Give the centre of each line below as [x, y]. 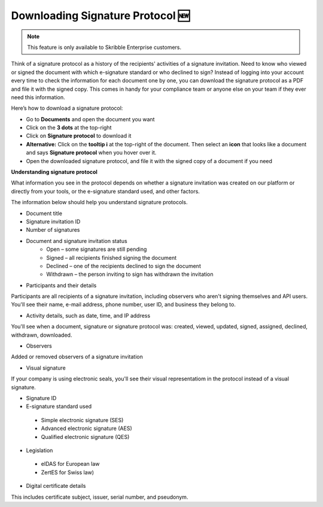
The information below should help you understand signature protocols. [99, 202]
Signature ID [41, 398]
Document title [44, 213]
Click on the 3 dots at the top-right [69, 128]
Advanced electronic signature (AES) [86, 428]
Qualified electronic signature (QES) [85, 437]
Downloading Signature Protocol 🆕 [100, 16]
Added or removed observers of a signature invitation [77, 357]
